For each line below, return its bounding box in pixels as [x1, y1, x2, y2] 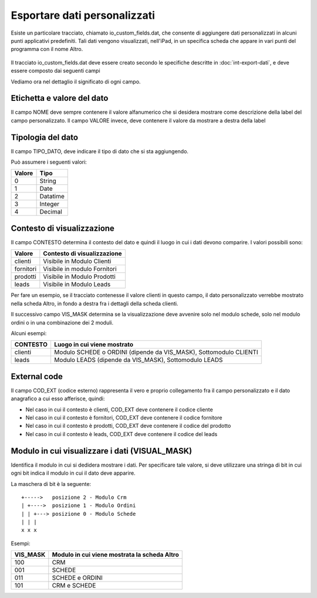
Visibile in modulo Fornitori [43, 265, 117, 273]
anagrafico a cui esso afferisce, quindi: [11, 395, 105, 402]
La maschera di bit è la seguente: [11, 480, 91, 487]
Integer [39, 200, 60, 208]
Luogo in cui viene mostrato [53, 340, 134, 349]
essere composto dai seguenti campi [11, 67, 100, 75]
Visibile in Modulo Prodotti [43, 273, 116, 281]
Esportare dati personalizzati [11, 9, 156, 22]
